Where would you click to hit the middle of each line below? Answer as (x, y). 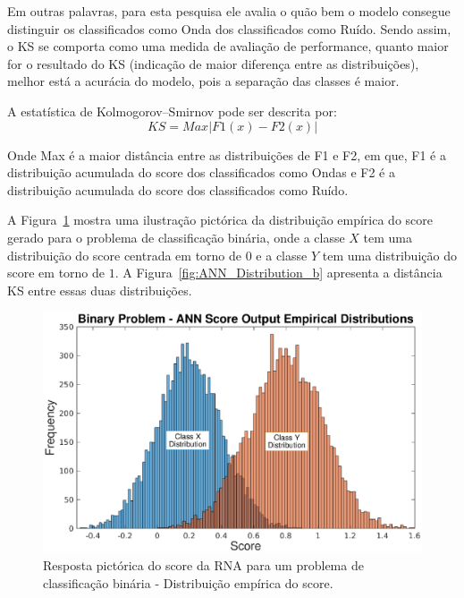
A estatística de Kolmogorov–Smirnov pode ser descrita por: (172, 111)
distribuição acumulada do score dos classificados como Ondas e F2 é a (201, 172)
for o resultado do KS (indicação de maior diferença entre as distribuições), (213, 63)
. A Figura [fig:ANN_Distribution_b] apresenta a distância (278, 273)
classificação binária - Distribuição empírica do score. (188, 582)
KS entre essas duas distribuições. (100, 290)
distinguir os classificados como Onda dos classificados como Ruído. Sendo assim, (229, 28)
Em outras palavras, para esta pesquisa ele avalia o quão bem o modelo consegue (229, 11)
